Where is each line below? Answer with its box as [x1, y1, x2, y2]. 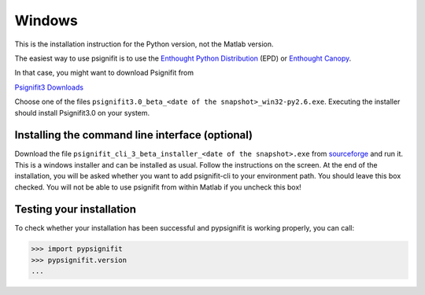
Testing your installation [14, 203, 137, 216]
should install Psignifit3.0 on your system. [14, 108, 150, 117]
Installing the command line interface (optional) [14, 128, 253, 142]
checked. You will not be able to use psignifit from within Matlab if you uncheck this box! [14, 182, 302, 192]
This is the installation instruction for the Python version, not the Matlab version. [14, 39, 274, 49]
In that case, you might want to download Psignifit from [14, 68, 194, 78]
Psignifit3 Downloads [14, 83, 84, 92]
